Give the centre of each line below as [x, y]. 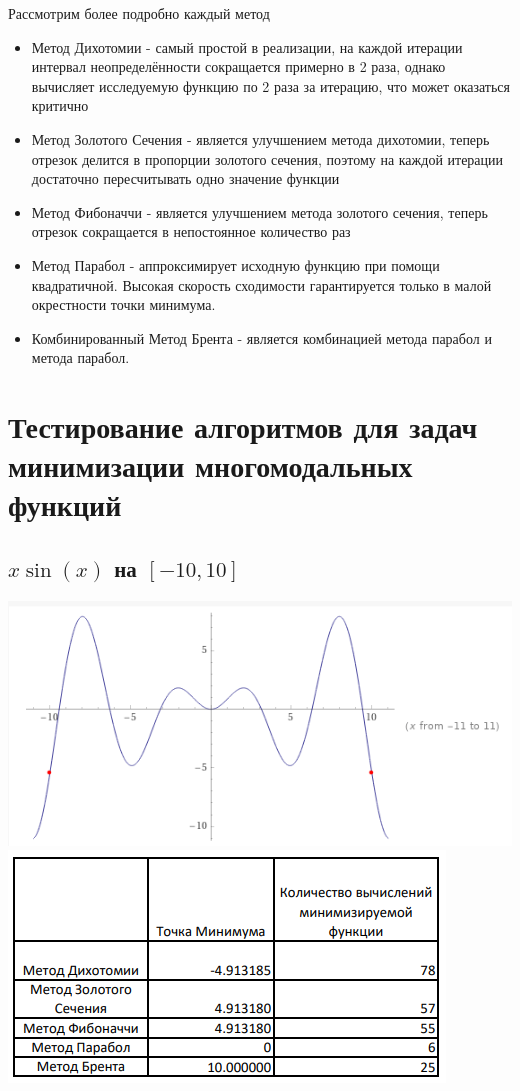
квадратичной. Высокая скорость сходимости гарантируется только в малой [261, 284]
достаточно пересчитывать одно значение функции [185, 178]
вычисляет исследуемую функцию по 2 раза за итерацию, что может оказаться [271, 85]
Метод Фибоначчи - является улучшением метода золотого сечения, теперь [259, 211]
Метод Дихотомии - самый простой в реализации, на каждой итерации [247, 46]
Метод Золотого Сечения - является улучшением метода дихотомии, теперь [260, 138]
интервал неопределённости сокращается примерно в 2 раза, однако [238, 66]
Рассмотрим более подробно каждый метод [139, 13]
